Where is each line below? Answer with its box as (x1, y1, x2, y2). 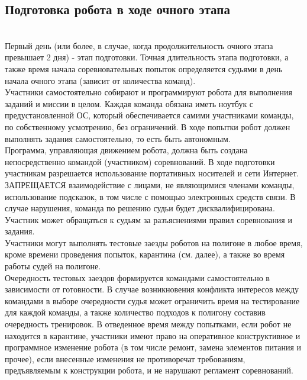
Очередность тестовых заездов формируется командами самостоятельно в (5, 271, 270, 284)
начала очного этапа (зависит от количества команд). (5, 74, 196, 86)
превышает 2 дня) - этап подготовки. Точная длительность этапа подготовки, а (5, 51, 289, 63)
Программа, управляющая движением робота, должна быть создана (5, 144, 248, 156)
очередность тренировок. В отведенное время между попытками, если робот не (5, 318, 292, 330)
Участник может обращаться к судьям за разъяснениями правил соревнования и (5, 213, 292, 226)
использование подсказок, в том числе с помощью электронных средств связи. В (5, 190, 296, 202)
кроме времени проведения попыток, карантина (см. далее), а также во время (5, 248, 285, 260)
